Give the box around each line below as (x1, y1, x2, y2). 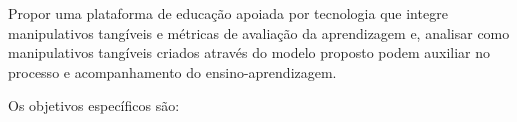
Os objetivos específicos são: (8, 95, 180, 116)
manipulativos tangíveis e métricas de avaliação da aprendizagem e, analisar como (8, 22, 510, 43)
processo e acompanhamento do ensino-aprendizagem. (8, 61, 337, 82)
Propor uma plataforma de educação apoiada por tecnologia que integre (8, 3, 448, 23)
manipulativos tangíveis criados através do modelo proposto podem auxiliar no (8, 42, 491, 63)
